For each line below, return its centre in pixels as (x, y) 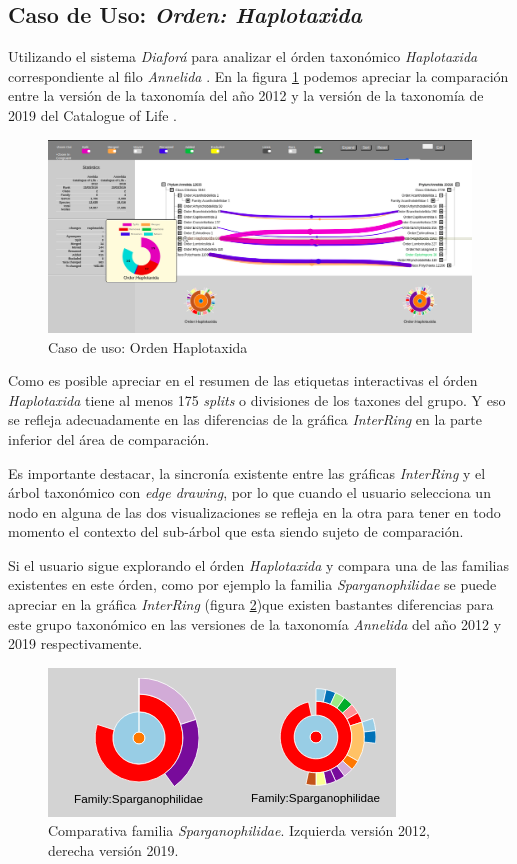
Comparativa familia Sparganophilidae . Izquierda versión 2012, (239, 830)
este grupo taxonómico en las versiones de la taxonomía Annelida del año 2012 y (255, 623)
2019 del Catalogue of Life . (92, 114)
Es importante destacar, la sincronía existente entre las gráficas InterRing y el (247, 472)
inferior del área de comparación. (109, 438)
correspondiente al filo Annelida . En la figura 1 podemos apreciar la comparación (258, 75)
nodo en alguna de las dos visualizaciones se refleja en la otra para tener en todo (254, 511)
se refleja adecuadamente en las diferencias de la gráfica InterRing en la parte (245, 419)
